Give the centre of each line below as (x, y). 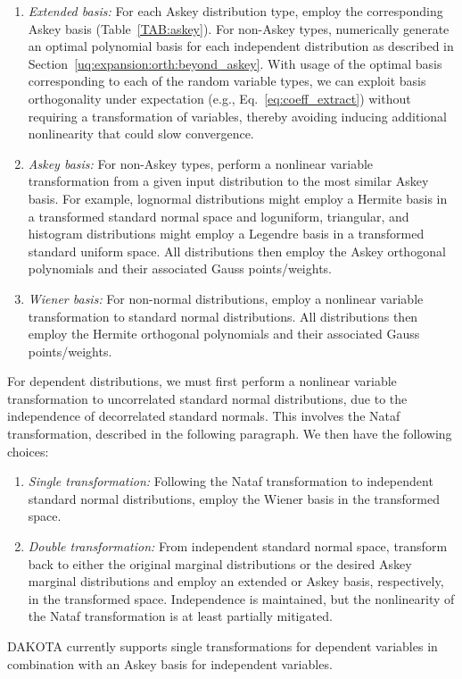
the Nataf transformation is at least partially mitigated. (180, 616)
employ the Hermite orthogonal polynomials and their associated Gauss (224, 334)
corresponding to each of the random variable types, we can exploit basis (227, 81)
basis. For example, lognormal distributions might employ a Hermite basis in (238, 198)
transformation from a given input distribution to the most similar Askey (228, 181)
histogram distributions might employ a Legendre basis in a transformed (226, 234)
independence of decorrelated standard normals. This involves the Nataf (204, 416)
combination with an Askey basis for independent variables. (170, 663)
